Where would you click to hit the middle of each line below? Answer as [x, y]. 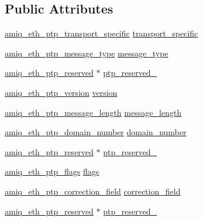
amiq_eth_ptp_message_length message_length [93, 112]
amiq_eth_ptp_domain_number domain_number [96, 132]
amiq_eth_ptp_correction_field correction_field [93, 191]
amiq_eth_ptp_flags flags [52, 171]
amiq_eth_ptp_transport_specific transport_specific [102, 33]
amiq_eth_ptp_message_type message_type [87, 53]
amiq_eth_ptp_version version [61, 92]
